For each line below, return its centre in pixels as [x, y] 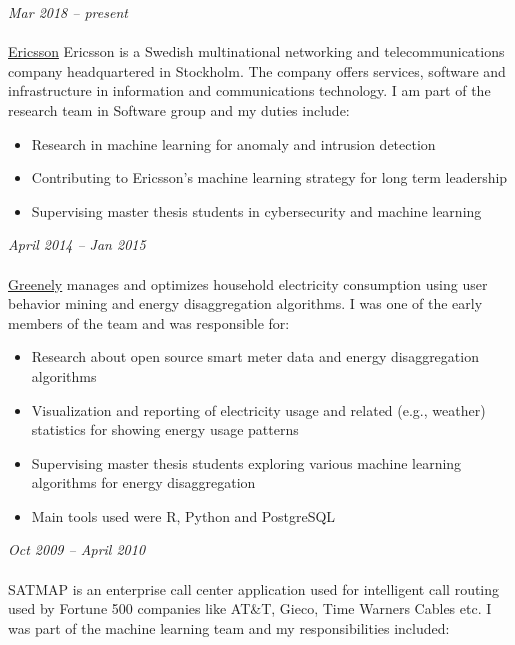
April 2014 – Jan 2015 [77, 244]
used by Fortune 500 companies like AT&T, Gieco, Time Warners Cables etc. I [250, 608]
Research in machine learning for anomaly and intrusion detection [233, 143]
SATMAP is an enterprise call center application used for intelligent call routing [254, 588]
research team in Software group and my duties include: [179, 109]
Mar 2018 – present [68, 12]
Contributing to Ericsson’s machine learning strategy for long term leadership [269, 177]
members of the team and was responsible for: [149, 322]
